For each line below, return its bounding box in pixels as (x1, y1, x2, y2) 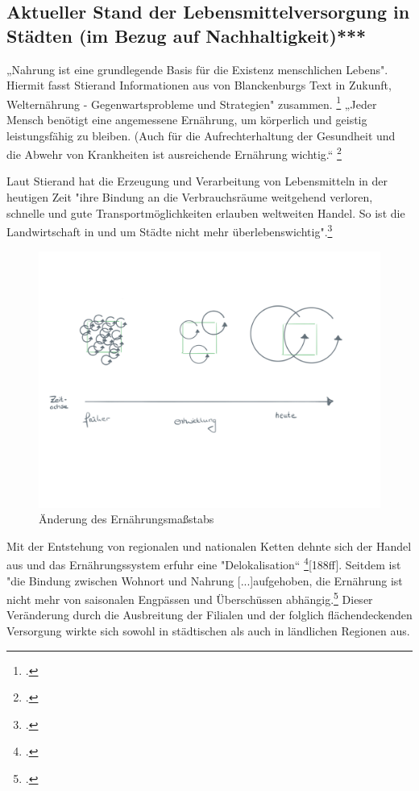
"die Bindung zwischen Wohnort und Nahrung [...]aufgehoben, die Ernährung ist (6, 572, 403, 589)
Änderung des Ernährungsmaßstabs (39, 510, 214, 527)
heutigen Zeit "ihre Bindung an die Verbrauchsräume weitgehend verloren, (6, 189, 373, 206)
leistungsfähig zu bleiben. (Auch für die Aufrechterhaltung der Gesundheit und (6, 127, 396, 144)
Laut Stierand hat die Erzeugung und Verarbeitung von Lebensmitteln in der (6, 173, 388, 189)
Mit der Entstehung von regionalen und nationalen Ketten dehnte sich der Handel (6, 537, 412, 554)
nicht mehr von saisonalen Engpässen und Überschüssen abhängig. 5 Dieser (6, 589, 373, 607)
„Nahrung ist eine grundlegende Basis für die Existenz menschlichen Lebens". (6, 60, 388, 77)
